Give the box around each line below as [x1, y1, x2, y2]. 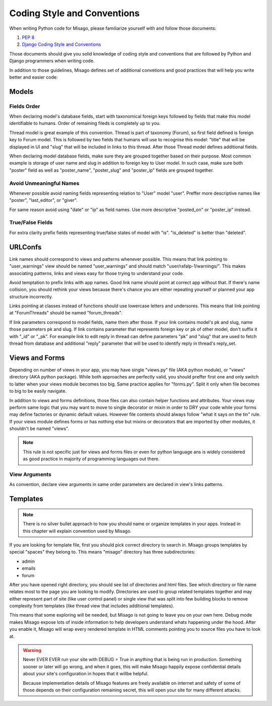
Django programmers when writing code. [9, 58, 95, 64]
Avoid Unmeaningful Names [9, 180, 80, 187]
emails [22, 565, 36, 571]
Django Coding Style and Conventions [22, 41, 101, 47]
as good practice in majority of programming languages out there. [23, 456, 160, 462]
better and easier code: [9, 74, 58, 80]
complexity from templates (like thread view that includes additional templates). [9, 603, 174, 609]
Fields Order [9, 102, 40, 110]
